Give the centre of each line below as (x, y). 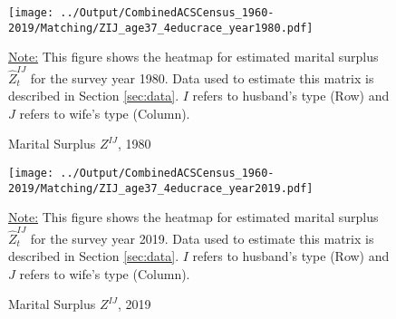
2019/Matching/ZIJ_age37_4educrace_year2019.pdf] (161, 188)
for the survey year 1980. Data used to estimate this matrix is (202, 77)
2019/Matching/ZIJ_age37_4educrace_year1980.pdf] (161, 28)
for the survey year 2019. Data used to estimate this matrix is (202, 238)
